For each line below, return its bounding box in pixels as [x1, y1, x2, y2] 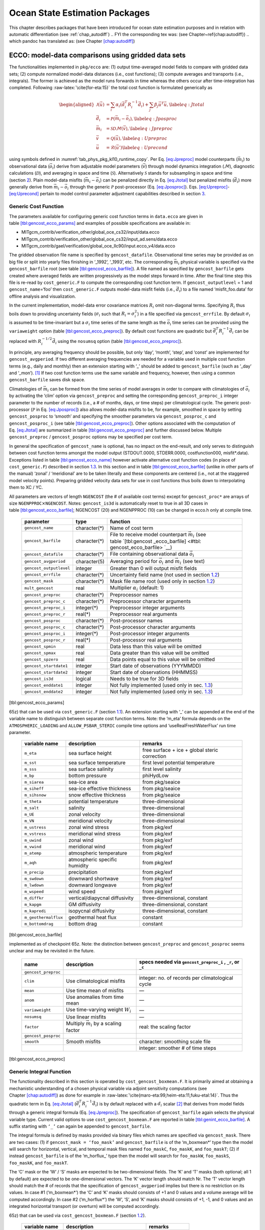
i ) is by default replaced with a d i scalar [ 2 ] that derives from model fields [95, 1101, 244, 1108]
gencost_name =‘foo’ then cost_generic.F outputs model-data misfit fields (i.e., [9, 286, 175, 292]
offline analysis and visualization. [9, 293, 76, 299]
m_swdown [24, 876, 44, 881]
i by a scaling [91, 1020, 122, 1028]
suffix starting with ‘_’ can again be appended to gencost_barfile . [9, 1123, 152, 1129]
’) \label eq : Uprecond [118, 145, 168, 150]
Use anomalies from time [66, 994, 124, 1001]
